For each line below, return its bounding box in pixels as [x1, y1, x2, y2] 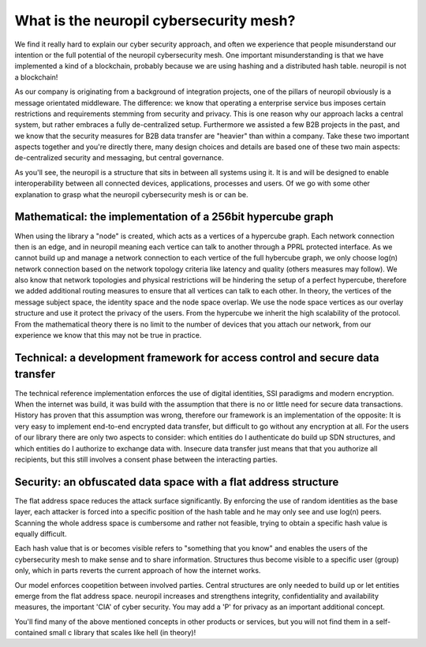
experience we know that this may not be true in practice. [14, 331, 202, 340]
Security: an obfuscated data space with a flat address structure [14, 475, 339, 488]
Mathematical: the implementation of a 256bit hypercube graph [14, 210, 334, 224]
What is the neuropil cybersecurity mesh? [14, 12, 296, 29]
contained [14, 628, 47, 638]
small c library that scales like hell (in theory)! [48, 628, 196, 638]
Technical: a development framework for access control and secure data [14, 351, 379, 365]
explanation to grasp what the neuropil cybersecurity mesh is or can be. [14, 189, 248, 199]
